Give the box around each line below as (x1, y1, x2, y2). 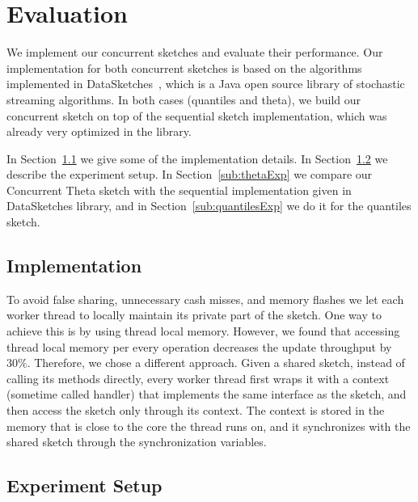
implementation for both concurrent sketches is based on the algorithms (6, 59, 362, 76)
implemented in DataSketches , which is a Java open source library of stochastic (6, 75, 405, 92)
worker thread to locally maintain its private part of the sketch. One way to (6, 306, 382, 323)
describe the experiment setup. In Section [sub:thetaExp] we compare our (6, 166, 373, 183)
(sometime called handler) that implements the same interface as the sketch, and (6, 386, 407, 403)
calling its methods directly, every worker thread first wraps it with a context (6, 369, 390, 386)
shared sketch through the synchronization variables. (6, 433, 267, 450)
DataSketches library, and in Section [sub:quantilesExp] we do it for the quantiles (6, 197, 412, 214)
